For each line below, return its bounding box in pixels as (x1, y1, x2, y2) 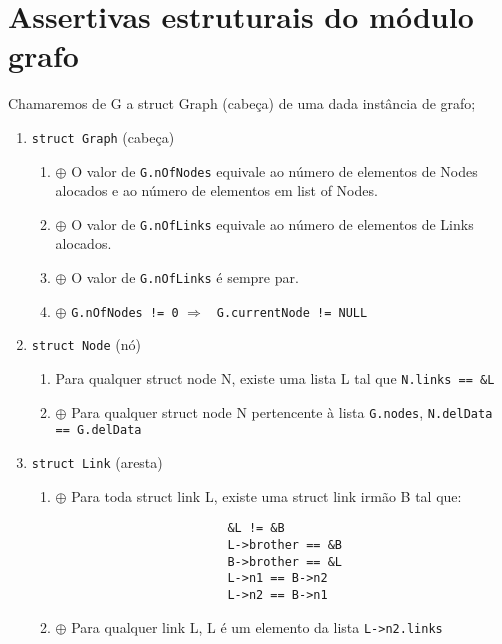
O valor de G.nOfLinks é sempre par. (71, 267, 299, 288)
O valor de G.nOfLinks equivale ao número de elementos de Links (71, 213, 474, 234)
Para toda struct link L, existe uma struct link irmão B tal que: (71, 485, 462, 506)
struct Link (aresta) (31, 452, 163, 472)
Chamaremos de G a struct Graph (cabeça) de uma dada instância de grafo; (8, 93, 476, 114)
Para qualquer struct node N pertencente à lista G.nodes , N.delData (71, 401, 493, 422)
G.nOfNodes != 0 (71, 305, 179, 320)
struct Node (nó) (31, 334, 141, 355)
